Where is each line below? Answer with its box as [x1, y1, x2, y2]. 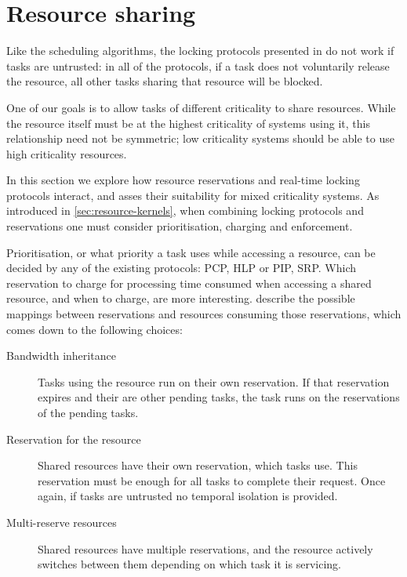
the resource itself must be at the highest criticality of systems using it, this [6, 114, 370, 131]
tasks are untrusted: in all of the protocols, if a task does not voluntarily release [6, 57, 390, 74]
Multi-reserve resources [6, 513, 117, 530]
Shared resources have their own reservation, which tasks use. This [38, 457, 358, 474]
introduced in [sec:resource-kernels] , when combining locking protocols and [6, 202, 364, 219]
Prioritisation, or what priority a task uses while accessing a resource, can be [6, 244, 376, 260]
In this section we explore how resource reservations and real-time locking [6, 172, 360, 188]
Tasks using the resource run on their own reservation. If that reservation [38, 373, 390, 390]
